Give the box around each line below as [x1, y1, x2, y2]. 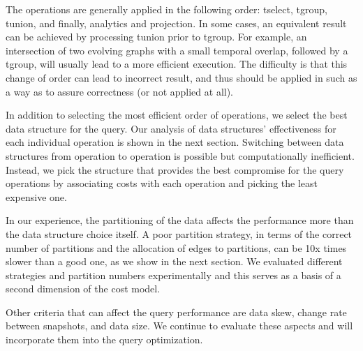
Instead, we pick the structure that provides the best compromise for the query [6, 162, 344, 177]
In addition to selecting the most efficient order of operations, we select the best [6, 107, 348, 122]
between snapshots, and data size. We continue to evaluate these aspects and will [6, 318, 353, 333]
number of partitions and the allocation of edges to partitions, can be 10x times [6, 240, 347, 255]
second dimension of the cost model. [6, 281, 161, 296]
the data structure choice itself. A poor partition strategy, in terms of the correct [6, 226, 353, 241]
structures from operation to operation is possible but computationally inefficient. [6, 148, 355, 163]
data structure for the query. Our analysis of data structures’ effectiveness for [6, 121, 336, 135]
